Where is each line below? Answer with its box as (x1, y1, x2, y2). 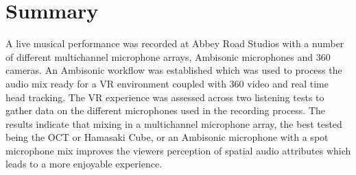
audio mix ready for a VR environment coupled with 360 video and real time (5, 76, 329, 90)
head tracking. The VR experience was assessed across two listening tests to (5, 90, 324, 104)
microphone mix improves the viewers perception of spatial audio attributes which (5, 143, 351, 157)
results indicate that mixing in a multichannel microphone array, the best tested (5, 116, 342, 131)
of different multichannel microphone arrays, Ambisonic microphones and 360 (5, 49, 331, 64)
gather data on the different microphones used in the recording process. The (5, 103, 326, 118)
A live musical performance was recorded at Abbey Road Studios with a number (5, 36, 344, 51)
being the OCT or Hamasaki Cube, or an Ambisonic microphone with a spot (5, 130, 329, 144)
